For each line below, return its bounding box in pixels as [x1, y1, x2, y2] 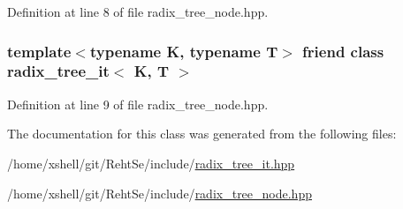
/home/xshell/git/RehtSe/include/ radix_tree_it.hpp [7, 153, 295, 172]
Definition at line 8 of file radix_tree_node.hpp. [7, 3, 269, 20]
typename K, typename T [89, 40, 278, 62]
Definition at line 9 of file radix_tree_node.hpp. [7, 94, 269, 113]
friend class [302, 40, 384, 62]
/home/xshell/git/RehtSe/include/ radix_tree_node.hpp [7, 183, 312, 202]
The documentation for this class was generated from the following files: [7, 124, 397, 143]
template [7, 40, 72, 62]
